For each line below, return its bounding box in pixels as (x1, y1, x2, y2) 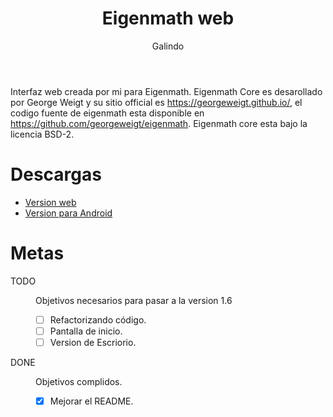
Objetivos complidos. (35, 376, 123, 387)
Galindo (151, 40, 185, 52)
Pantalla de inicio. (49, 325, 123, 337)
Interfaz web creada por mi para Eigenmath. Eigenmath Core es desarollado (10, 85, 323, 97)
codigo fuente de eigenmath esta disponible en (10, 107, 205, 119)
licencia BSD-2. (10, 128, 75, 140)
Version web (24, 196, 77, 208)
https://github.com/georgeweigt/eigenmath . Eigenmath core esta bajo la (10, 117, 308, 129)
